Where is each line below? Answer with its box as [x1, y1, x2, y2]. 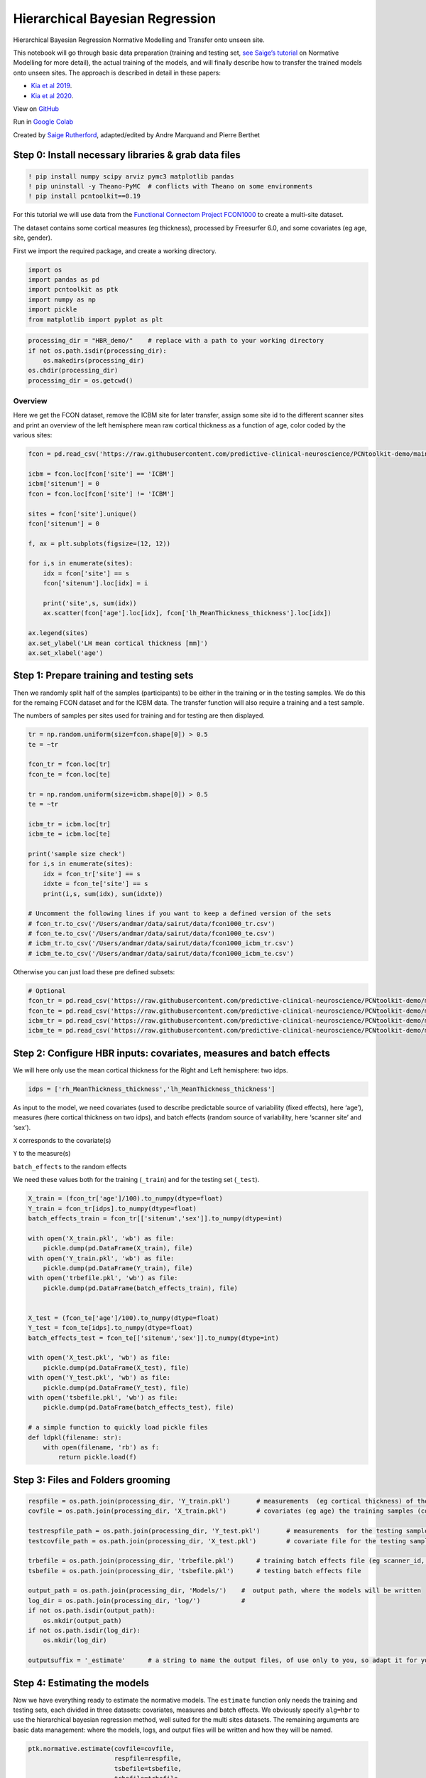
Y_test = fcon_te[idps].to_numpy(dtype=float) [28, 1324, 193, 1332]
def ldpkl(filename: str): [28, 1433, 122, 1442]
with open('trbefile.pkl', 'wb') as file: [28, 1274, 178, 1282]
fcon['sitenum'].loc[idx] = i [43, 580, 148, 587]
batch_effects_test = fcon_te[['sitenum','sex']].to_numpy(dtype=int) [28, 1333, 280, 1342]
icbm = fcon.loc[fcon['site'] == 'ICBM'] [28, 469, 175, 478]
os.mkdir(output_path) [43, 1617, 122, 1624]
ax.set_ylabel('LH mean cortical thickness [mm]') [28, 639, 209, 647]
